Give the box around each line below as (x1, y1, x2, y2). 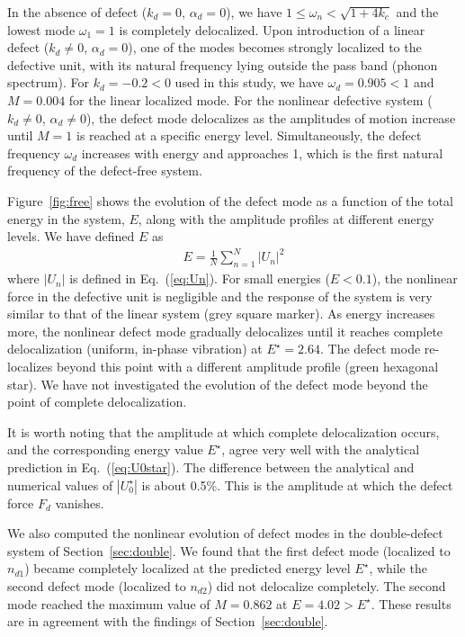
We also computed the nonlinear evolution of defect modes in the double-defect (7, 524, 443, 543)
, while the (369, 559, 427, 578)
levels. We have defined (7, 227, 135, 246)
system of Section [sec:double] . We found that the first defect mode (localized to (7, 541, 451, 560)
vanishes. (55, 493, 104, 512)
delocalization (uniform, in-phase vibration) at (7, 339, 263, 358)
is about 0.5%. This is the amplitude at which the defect (141, 475, 453, 494)
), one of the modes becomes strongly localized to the (128, 38, 422, 57)
